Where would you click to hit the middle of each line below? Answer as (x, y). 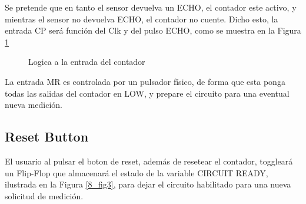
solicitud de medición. (44, 195)
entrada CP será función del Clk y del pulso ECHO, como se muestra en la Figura (153, 30)
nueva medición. (34, 105)
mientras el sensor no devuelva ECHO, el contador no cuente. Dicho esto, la (142, 19)
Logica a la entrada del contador (87, 62)
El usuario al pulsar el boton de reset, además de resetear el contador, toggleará (149, 161)
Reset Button (47, 136)
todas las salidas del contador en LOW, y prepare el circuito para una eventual (147, 93)
